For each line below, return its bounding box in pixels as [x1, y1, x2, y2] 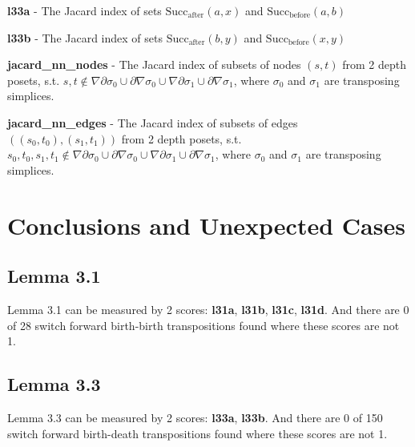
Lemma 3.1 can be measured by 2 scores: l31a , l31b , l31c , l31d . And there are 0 [7, 300, 409, 317]
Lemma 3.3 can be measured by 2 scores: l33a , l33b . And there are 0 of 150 [7, 409, 383, 425]
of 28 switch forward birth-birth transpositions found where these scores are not [7, 316, 400, 333]
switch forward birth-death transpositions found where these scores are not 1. [7, 425, 388, 441]
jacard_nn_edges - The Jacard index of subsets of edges [7, 114, 298, 131]
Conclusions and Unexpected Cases [7, 208, 405, 241]
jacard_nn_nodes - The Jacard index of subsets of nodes [7, 56, 301, 73]
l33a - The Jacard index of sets [7, 2, 162, 18]
